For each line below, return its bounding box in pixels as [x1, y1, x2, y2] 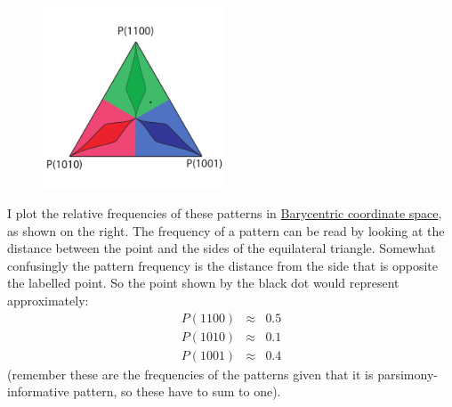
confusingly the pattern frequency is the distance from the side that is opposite [7, 256, 438, 274]
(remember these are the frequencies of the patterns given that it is [7, 364, 374, 383]
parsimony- [377, 364, 438, 383]
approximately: [7, 291, 89, 310]
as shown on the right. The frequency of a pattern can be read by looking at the [7, 221, 445, 240]
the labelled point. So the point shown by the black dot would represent [7, 273, 400, 292]
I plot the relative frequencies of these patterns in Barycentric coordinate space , [7, 204, 442, 223]
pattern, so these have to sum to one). [73, 382, 281, 401]
